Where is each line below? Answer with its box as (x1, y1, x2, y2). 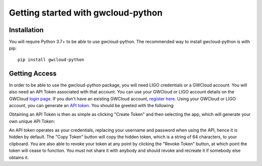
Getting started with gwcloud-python (9, 7, 163, 18)
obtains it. (9, 154, 29, 160)
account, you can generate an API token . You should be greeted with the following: (9, 102, 175, 108)
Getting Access (9, 69, 57, 77)
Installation (9, 26, 44, 34)
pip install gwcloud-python (17, 56, 84, 62)
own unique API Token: (9, 118, 55, 124)
